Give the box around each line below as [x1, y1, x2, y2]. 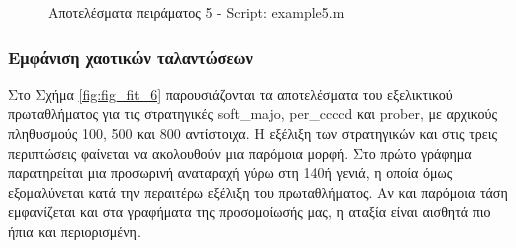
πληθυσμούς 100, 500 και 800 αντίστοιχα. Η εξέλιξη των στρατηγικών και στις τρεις [8, 123, 498, 143]
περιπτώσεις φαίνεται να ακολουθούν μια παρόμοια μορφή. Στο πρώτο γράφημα [8, 142, 472, 163]
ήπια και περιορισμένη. [8, 220, 141, 241]
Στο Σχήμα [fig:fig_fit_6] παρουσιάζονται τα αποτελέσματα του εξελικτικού [8, 83, 453, 104]
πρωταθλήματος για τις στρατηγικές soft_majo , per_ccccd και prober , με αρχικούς [8, 103, 498, 124]
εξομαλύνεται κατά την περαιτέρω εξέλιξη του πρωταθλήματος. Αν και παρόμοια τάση [8, 181, 508, 202]
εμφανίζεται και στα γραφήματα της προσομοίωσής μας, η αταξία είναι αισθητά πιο [8, 201, 491, 222]
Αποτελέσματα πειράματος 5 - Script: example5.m [48, 2, 345, 22]
